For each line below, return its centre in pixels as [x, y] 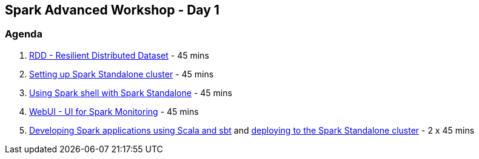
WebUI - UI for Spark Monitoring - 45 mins [114, 111]
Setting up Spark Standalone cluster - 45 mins [122, 74]
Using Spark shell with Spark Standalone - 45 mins [131, 92]
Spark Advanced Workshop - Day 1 [112, 10]
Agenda [24, 34]
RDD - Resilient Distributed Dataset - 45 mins [119, 55]
